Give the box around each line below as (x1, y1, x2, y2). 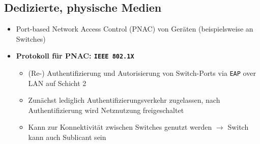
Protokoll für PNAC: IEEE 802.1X (16, 50, 134, 61)
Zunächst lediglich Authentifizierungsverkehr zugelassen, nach (28, 95, 220, 105)
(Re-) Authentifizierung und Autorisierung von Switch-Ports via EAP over (28, 68, 256, 78)
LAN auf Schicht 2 (28, 77, 86, 88)
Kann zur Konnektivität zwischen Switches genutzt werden (28, 122, 212, 132)
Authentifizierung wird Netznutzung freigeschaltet (28, 104, 184, 115)
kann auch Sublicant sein (28, 132, 106, 142)
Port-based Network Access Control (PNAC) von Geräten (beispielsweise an (16, 23, 253, 34)
